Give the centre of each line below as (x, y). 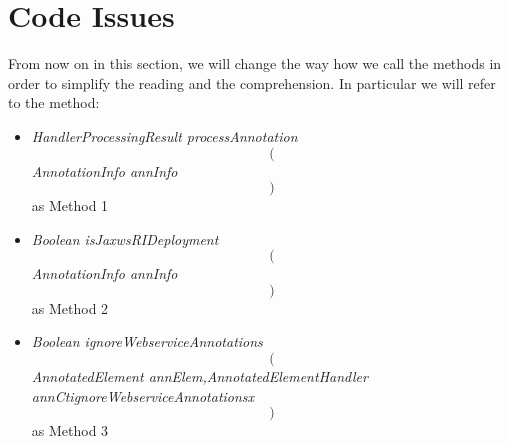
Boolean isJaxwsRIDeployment (125, 238)
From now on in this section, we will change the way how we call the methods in (255, 63)
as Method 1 (70, 205)
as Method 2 (70, 307)
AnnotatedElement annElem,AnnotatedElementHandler (199, 376)
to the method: (54, 102)
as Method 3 (70, 430)
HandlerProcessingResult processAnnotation (164, 135)
